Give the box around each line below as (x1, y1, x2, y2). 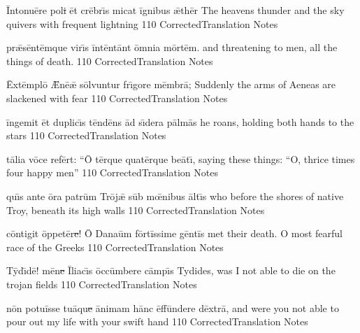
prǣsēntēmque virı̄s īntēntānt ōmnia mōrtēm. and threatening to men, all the (6, 40, 338, 55)
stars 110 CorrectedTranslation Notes (6, 128, 166, 143)
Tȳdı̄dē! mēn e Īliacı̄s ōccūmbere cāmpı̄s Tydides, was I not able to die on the (6, 263, 336, 278)
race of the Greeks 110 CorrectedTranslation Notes (6, 239, 224, 254)
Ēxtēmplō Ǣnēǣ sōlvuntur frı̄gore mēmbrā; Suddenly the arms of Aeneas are (6, 77, 336, 92)
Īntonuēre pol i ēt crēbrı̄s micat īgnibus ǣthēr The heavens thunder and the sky (6, 3, 345, 17)
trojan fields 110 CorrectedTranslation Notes (6, 276, 197, 291)
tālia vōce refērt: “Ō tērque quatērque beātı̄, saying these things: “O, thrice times (6, 151, 355, 166)
